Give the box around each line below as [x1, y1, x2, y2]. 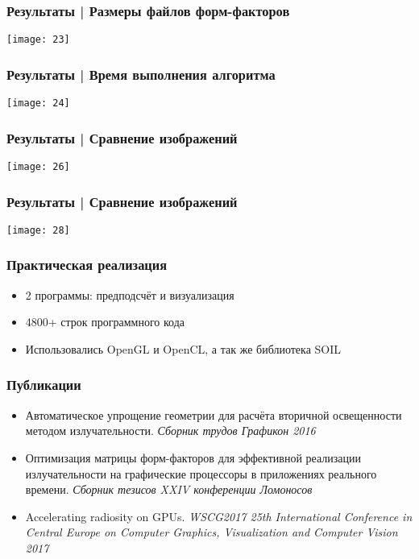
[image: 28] [6, 224, 70, 236]
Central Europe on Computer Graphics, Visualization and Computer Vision [25, 524, 398, 540]
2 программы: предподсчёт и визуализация [25, 286, 234, 303]
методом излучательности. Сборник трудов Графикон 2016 [25, 422, 316, 439]
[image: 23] [6, 34, 70, 46]
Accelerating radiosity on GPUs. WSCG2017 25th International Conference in [25, 507, 413, 524]
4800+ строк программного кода [25, 313, 185, 330]
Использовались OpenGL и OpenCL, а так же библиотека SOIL [25, 340, 342, 357]
